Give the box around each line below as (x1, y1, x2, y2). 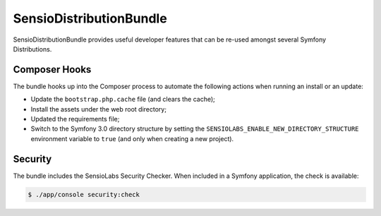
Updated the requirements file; (30, 115, 120, 124)
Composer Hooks (13, 64, 92, 76)
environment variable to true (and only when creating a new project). (30, 134, 234, 143)
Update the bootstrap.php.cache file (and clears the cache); (30, 95, 215, 104)
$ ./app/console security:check (28, 191, 140, 198)
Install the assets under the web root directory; (30, 104, 167, 113)
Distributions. (13, 44, 52, 53)
